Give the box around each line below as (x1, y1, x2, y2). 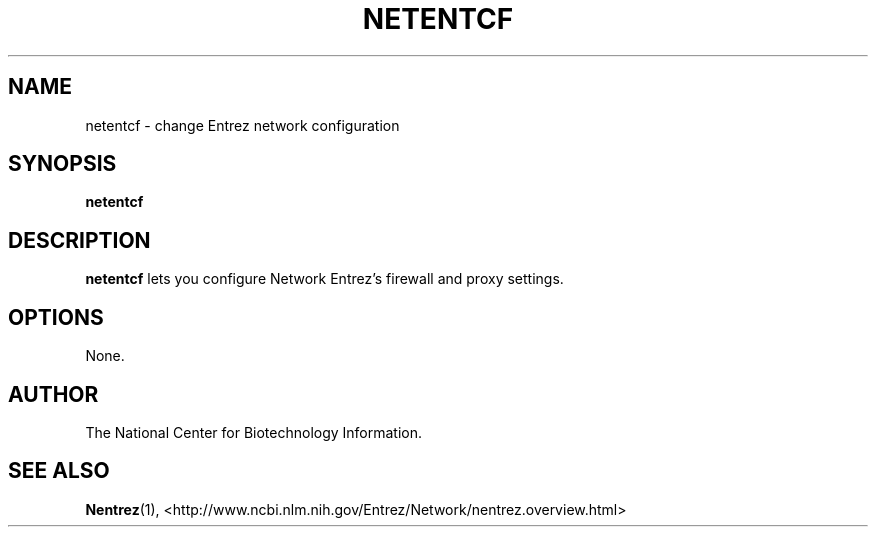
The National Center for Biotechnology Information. (85, 423, 423, 441)
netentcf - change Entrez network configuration (85, 116, 400, 134)
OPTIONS (8, 304, 104, 330)
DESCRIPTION (8, 227, 151, 253)
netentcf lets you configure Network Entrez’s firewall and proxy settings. (85, 270, 564, 288)
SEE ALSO (8, 458, 110, 484)
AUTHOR (8, 381, 99, 407)
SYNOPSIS (8, 151, 117, 177)
